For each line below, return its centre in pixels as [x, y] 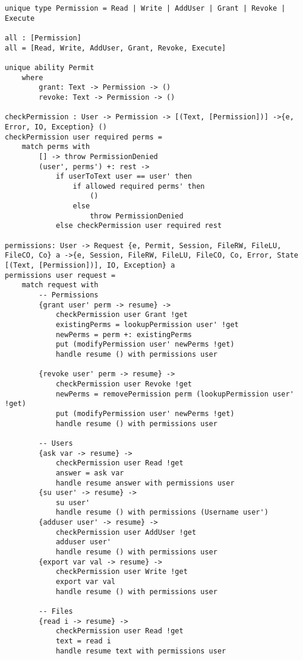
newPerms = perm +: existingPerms [124, 334]
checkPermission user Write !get [121, 572]
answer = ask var [90, 473]
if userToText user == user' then [124, 177]
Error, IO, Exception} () [56, 127]
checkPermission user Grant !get [121, 315]
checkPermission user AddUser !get [126, 532]
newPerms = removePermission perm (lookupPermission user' [175, 394]
